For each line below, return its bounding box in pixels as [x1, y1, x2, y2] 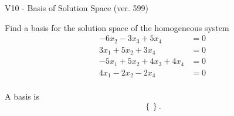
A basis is [5, 90, 39, 103]
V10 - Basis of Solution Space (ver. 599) [5, 2, 148, 13]
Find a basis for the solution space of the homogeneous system [5, 21, 229, 33]
